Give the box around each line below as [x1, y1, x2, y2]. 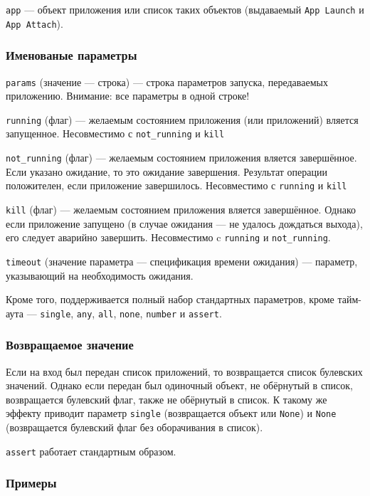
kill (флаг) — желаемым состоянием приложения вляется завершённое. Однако [6, 202, 356, 216]
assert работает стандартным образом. [6, 443, 176, 458]
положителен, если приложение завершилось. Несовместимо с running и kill [6, 178, 347, 193]
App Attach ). [6, 16, 63, 31]
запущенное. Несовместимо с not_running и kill [6, 126, 225, 141]
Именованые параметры [6, 46, 137, 64]
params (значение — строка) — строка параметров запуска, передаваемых [6, 74, 328, 89]
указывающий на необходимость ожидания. [6, 268, 194, 283]
